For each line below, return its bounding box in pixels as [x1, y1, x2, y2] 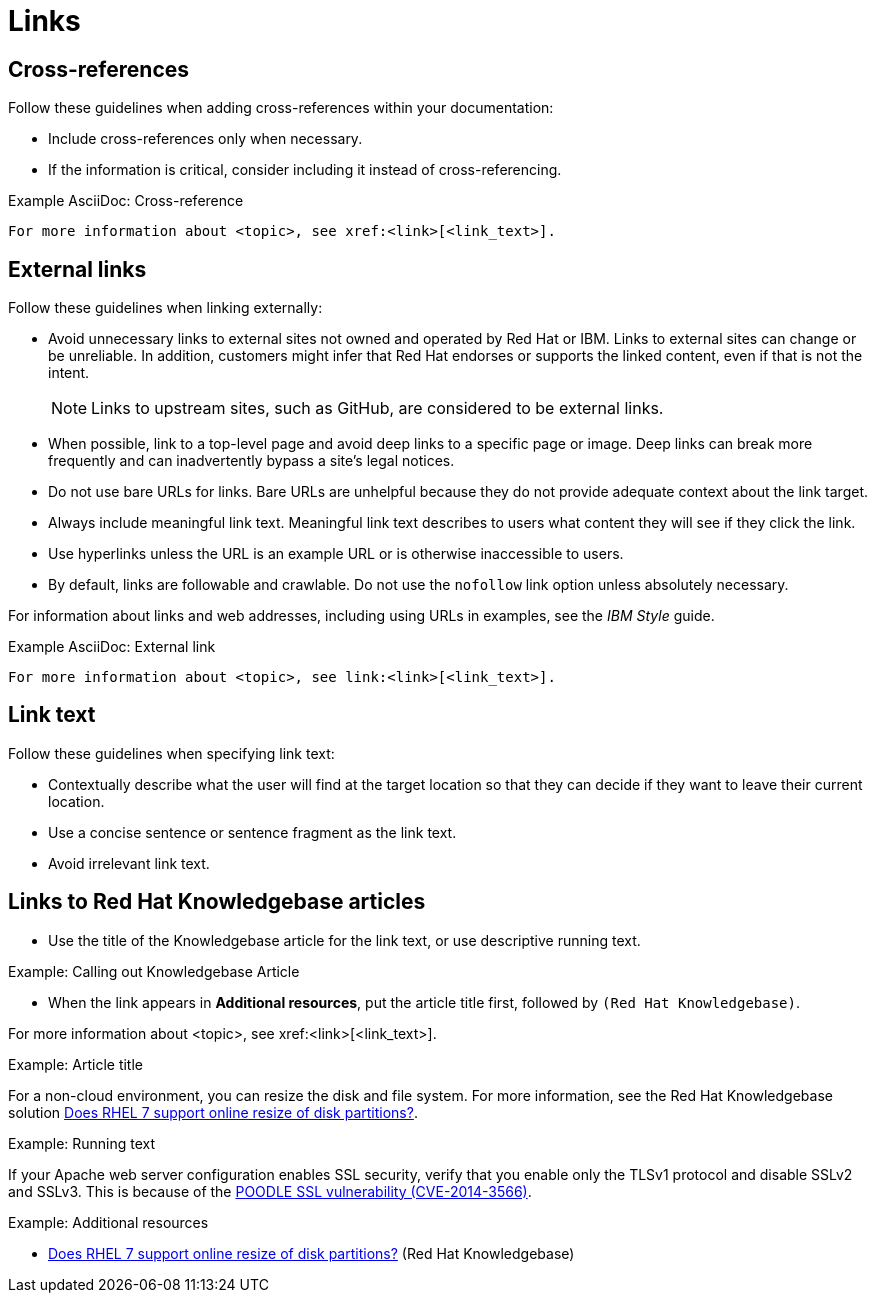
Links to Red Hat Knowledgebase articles [8, 889, 426, 915]
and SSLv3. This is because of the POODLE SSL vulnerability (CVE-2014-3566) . [8, 1182, 532, 1200]
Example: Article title [8, 1055, 143, 1073]
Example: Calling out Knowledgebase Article [8, 962, 300, 980]
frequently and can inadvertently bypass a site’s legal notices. [48, 452, 455, 470]
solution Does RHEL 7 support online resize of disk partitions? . [8, 1103, 418, 1121]
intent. [48, 364, 90, 382]
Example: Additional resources [8, 1213, 209, 1231]
